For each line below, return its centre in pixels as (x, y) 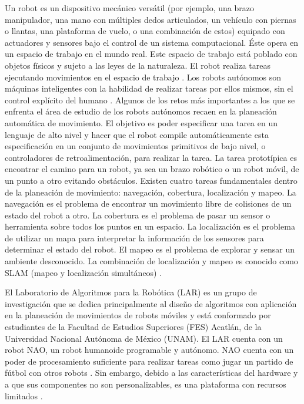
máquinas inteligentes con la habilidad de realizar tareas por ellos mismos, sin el (149, 88)
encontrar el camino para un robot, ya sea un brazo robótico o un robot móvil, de (152, 169)
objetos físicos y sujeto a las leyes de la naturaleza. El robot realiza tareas (138, 65)
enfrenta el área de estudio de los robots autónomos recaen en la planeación (141, 111)
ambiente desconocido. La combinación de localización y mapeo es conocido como (151, 261)
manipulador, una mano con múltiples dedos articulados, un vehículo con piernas (151, 19)
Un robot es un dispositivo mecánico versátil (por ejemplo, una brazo (129, 8)
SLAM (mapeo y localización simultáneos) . (83, 272)
